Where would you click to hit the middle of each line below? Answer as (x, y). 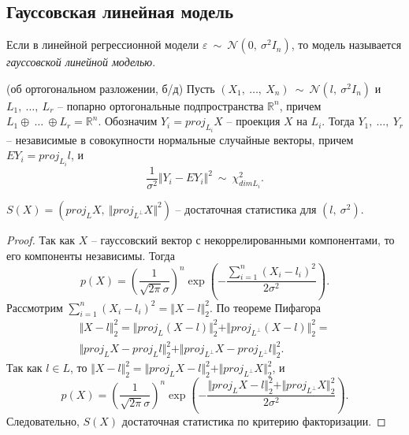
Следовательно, (43, 421)
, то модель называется (346, 45)
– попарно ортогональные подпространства (161, 105)
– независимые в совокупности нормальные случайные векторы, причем (180, 139)
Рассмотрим (35, 307)
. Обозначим (128, 121)
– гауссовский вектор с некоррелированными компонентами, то (243, 239)
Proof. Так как (41, 239)
